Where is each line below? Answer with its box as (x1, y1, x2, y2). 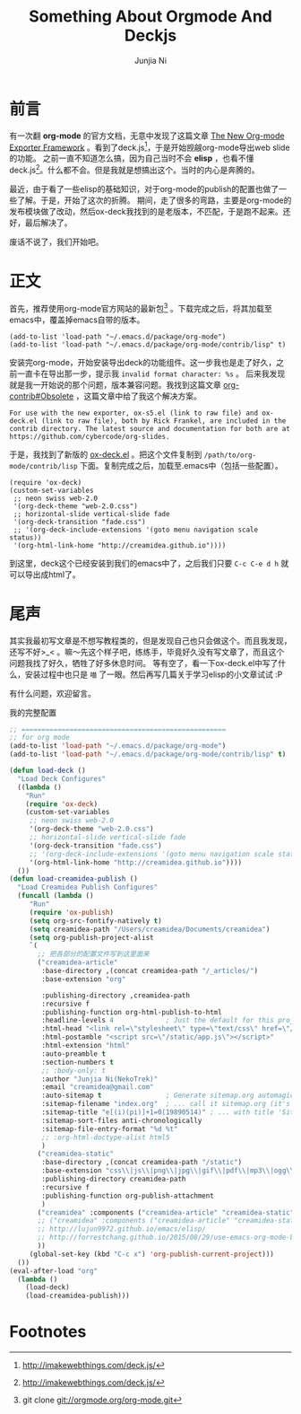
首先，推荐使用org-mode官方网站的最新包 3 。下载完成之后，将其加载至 (9, 301, 272, 313)
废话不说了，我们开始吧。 (9, 236, 104, 247)
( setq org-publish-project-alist (29, 933, 154, 942)
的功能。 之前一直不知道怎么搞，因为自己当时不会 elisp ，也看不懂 (9, 153, 254, 163)
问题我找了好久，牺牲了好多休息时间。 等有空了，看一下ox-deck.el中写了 (9, 657, 279, 668)
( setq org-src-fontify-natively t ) (29, 916, 163, 926)
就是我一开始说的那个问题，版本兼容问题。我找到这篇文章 (9, 379, 221, 390)
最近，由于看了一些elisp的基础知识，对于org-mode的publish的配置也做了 (9, 184, 279, 194)
